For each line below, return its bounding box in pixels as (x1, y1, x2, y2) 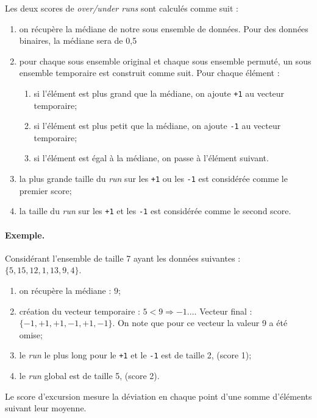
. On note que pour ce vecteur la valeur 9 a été (112, 316, 288, 329)
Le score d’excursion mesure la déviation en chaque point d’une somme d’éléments (5, 389, 312, 402)
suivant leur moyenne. (5, 402, 87, 414)
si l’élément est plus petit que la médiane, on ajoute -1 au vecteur (34, 119, 281, 132)
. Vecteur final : (194, 304, 252, 317)
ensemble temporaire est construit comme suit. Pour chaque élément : (19, 66, 280, 79)
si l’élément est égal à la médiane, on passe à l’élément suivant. (34, 152, 269, 164)
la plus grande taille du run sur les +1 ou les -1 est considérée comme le (19, 172, 288, 185)
